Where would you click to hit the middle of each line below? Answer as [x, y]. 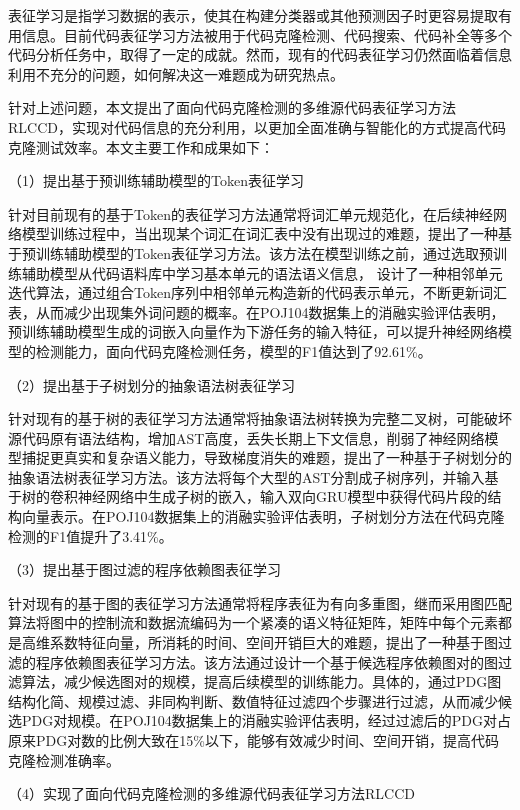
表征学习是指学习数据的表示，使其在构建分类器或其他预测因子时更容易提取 [253, 15]
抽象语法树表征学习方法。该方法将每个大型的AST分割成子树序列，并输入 [246, 476]
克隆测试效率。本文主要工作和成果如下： [141, 146]
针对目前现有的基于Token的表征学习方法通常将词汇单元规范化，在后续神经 [250, 213]
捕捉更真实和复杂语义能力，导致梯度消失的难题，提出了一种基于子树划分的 [266, 457]
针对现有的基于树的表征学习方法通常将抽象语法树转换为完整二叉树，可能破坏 [260, 418]
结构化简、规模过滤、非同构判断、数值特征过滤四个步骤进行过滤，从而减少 [253, 700]
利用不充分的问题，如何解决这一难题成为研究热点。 [176, 73]
